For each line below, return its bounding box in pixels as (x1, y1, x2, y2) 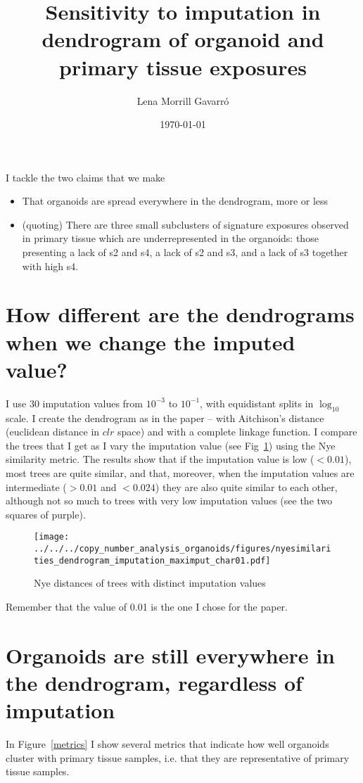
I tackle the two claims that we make (6, 170, 165, 184)
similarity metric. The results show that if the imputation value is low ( (6, 452, 314, 466)
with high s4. (22, 258, 79, 273)
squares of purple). (6, 507, 86, 521)
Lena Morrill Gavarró (136, 93, 229, 108)
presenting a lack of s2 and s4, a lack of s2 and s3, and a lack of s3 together (22, 245, 348, 260)
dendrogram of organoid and (42, 25, 324, 53)
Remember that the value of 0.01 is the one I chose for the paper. (6, 599, 288, 613)
